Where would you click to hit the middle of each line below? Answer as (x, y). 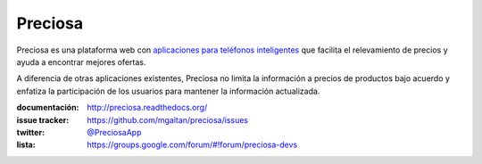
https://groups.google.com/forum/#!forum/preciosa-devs (192, 145)
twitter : (30, 132)
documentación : (48, 108)
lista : (26, 145)
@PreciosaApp (114, 132)
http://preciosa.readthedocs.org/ (147, 108)
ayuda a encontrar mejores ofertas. (81, 61)
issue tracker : (43, 119)
